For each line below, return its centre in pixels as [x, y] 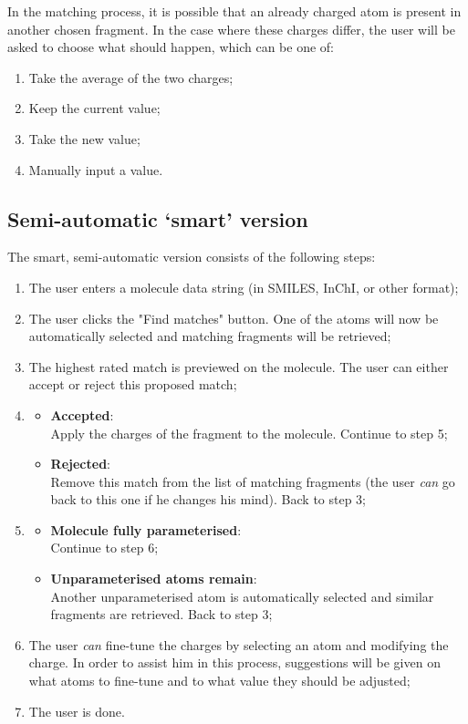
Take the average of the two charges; [131, 77]
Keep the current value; [94, 108]
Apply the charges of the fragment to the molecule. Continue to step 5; [249, 433]
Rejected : [80, 464]
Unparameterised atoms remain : [154, 579]
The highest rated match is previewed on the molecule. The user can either [239, 366]
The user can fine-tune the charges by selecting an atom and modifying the [239, 644]
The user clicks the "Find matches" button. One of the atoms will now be [234, 318]
